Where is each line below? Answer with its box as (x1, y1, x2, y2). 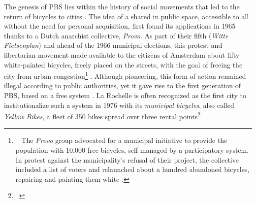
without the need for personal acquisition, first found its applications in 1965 (4, 21, 236, 31)
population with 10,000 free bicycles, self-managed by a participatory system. (15, 145, 249, 155)
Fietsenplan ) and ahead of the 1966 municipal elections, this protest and (4, 40, 223, 50)
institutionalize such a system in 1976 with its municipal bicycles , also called (4, 100, 234, 110)
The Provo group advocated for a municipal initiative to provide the (21, 135, 227, 145)
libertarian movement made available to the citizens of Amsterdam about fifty (4, 49, 240, 60)
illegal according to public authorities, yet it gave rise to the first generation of (4, 80, 241, 91)
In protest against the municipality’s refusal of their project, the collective (15, 154, 239, 165)
